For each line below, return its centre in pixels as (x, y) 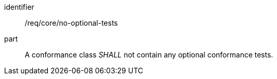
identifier (19, 7)
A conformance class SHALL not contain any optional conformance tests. (149, 55)
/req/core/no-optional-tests (71, 23)
